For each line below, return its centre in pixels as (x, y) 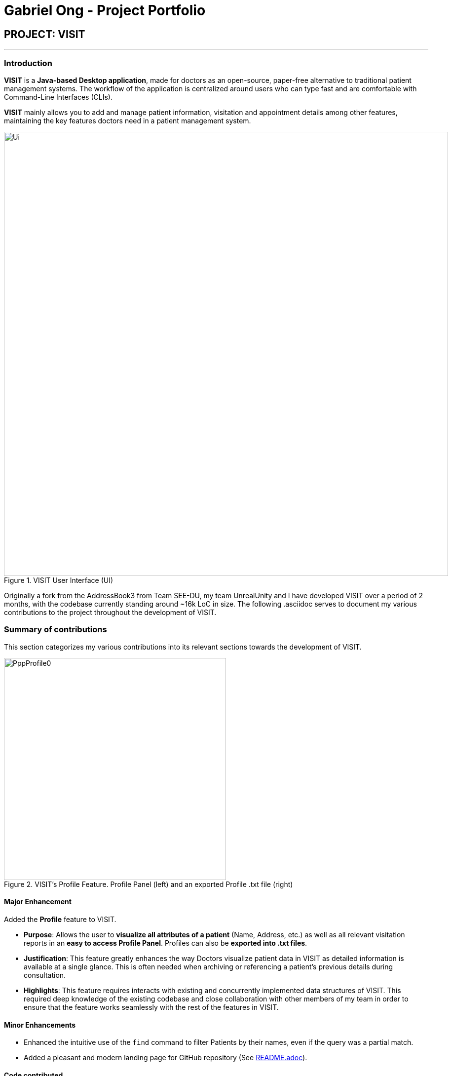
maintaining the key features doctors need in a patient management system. (128, 120)
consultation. (45, 975)
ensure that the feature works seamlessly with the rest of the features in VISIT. (151, 1007)
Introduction (28, 63)
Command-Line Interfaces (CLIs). (58, 97)
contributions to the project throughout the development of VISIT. (110, 612)
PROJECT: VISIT (45, 34)
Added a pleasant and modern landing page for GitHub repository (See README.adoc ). (166, 1058)
